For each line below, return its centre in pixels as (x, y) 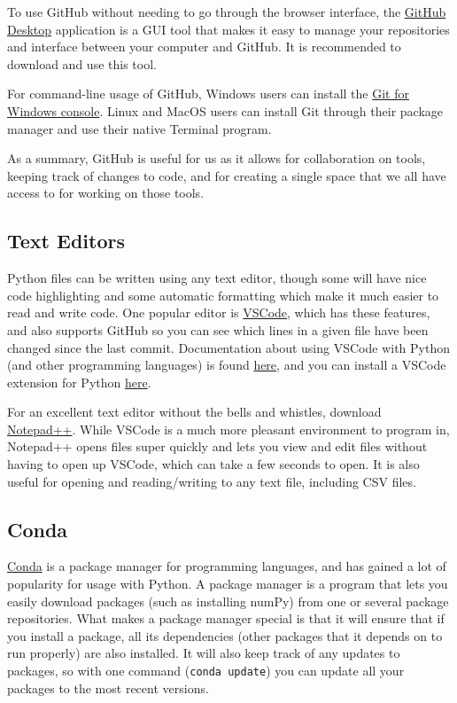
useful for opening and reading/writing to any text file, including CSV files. (212, 481)
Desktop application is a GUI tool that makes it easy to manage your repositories (228, 29)
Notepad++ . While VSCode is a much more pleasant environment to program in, (228, 429)
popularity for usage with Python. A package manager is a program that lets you (228, 584)
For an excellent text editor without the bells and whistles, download (194, 412)
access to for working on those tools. (106, 193)
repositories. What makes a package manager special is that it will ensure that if (226, 618)
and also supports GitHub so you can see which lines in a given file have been (218, 329)
